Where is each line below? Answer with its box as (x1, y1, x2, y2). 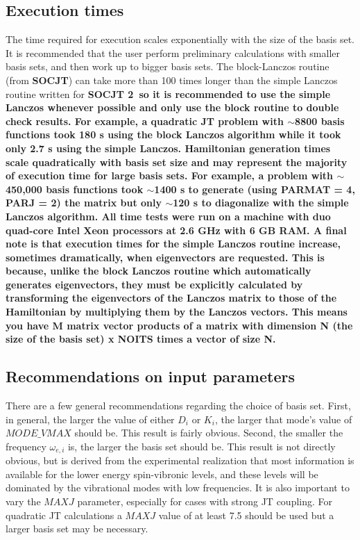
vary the (6, 494, 41, 509)
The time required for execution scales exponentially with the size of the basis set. (6, 32, 354, 47)
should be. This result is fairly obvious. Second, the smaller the (74, 425, 343, 440)
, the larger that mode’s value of (214, 411, 352, 426)
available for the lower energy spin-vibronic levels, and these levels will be (6, 466, 318, 481)
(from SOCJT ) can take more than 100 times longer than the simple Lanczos (6, 72, 338, 87)
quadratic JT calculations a (6, 507, 122, 522)
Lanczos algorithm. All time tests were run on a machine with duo (6, 208, 331, 223)
